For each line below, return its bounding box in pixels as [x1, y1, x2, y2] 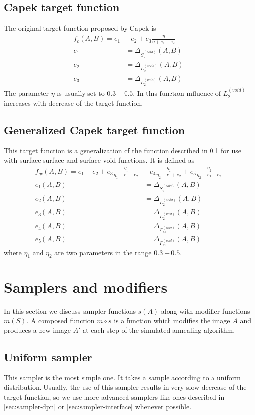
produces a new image [4, 324, 71, 335]
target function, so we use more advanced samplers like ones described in [4, 391, 225, 402]
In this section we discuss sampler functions [4, 305, 136, 316]
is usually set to [57, 88, 105, 98]
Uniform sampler [4, 349, 92, 364]
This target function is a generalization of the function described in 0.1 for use [4, 145, 242, 155]
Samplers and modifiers [4, 277, 168, 297]
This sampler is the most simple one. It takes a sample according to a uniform [4, 372, 241, 382]
